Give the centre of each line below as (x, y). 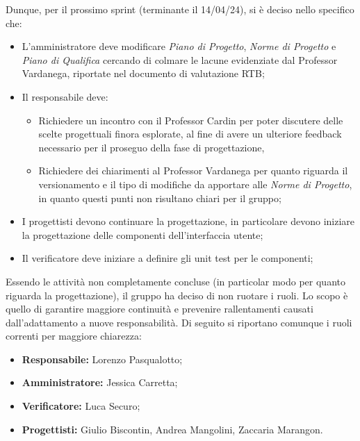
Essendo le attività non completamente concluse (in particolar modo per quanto (175, 281)
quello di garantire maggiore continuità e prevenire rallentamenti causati (159, 309)
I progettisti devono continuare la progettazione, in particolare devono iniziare (188, 221)
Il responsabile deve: (65, 96)
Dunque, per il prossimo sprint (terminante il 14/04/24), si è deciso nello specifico (180, 9)
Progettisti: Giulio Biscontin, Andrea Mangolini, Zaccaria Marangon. (172, 429)
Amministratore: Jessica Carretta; (100, 382)
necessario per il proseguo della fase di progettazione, (152, 147)
